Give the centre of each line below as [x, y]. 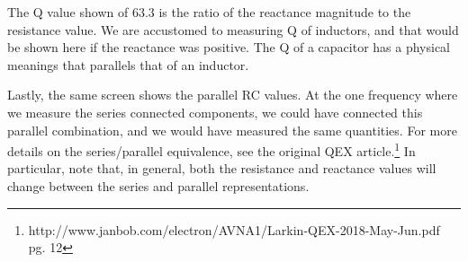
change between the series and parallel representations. [158, 186]
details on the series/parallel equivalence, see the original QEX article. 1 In [211, 149]
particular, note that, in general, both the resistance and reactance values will [222, 168]
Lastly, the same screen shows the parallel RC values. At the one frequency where [233, 95]
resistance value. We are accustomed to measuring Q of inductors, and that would [233, 29]
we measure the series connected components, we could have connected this [215, 112]
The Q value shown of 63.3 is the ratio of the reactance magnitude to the [209, 12]
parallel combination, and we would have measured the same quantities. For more [232, 130]
